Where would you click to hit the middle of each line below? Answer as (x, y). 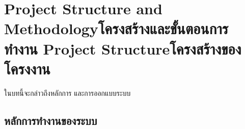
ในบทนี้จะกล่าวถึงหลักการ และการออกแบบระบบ (67, 93)
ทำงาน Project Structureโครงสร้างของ (123, 48)
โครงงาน (27, 68)
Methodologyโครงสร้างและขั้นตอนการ (116, 28)
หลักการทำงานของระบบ (51, 120)
